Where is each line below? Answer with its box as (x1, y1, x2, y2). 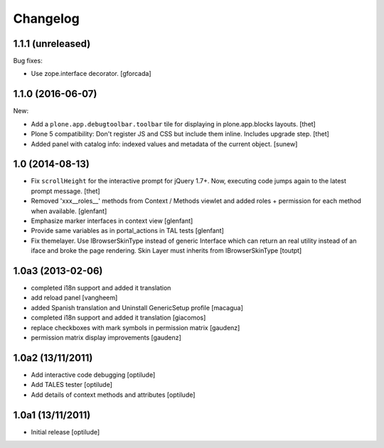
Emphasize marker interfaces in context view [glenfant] (31, 217, 193, 225)
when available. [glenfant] (31, 207, 107, 215)
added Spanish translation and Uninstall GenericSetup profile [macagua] (31, 303, 243, 312)
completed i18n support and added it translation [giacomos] (31, 313, 206, 322)
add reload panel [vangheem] (31, 293, 118, 302)
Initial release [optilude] (31, 427, 100, 436)
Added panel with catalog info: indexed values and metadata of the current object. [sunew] (31, 139, 298, 148)
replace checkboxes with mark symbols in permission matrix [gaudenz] (31, 323, 240, 332)
